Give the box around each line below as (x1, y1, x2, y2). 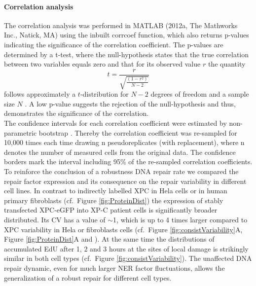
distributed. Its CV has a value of (4, 214, 106, 224)
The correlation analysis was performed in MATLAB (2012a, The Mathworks (4, 20, 238, 30)
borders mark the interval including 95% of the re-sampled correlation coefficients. (4, 156, 253, 167)
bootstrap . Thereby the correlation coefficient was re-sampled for (38, 127, 237, 138)
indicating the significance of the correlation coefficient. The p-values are (4, 39, 223, 49)
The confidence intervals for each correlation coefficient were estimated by (4, 118, 227, 128)
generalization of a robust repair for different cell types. (4, 272, 172, 283)
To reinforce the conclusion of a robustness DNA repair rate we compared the (4, 166, 239, 176)
